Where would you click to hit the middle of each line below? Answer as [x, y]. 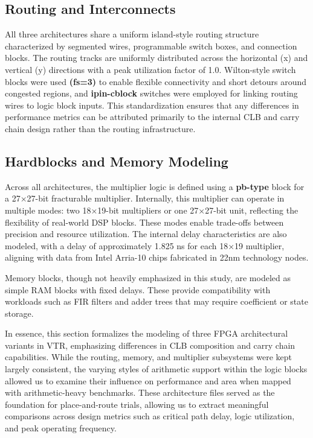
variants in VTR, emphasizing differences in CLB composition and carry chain [150, 345]
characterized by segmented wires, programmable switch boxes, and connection [151, 46]
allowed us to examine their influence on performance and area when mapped [148, 380]
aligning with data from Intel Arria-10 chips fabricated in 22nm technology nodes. [157, 257]
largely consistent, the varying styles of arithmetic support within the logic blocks [156, 369]
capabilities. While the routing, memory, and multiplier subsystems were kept [148, 357]
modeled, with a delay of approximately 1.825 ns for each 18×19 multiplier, [145, 245]
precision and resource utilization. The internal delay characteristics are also [146, 234]
